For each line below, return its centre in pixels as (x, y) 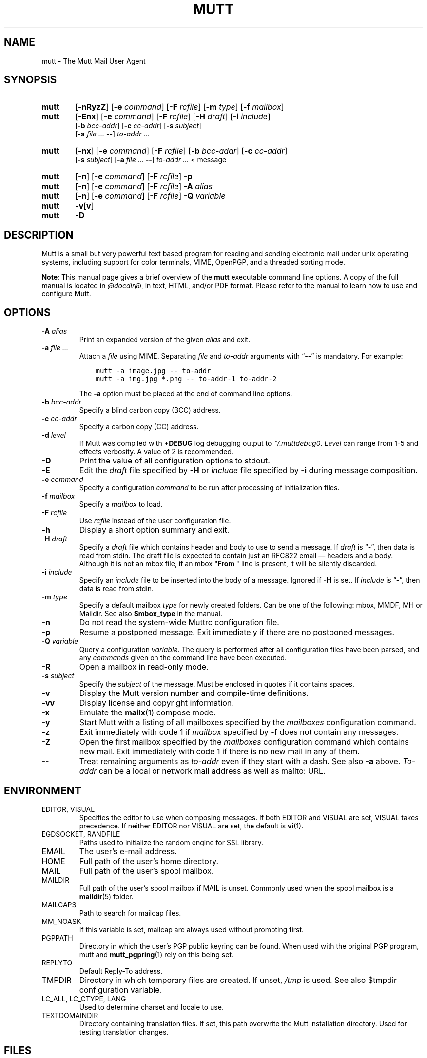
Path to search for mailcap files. (130, 913)
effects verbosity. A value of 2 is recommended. (156, 452)
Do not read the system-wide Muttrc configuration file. (179, 623)
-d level (54, 435)
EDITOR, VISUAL (68, 809)
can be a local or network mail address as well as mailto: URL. (212, 771)
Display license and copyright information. (156, 703)
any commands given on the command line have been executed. (183, 658)
